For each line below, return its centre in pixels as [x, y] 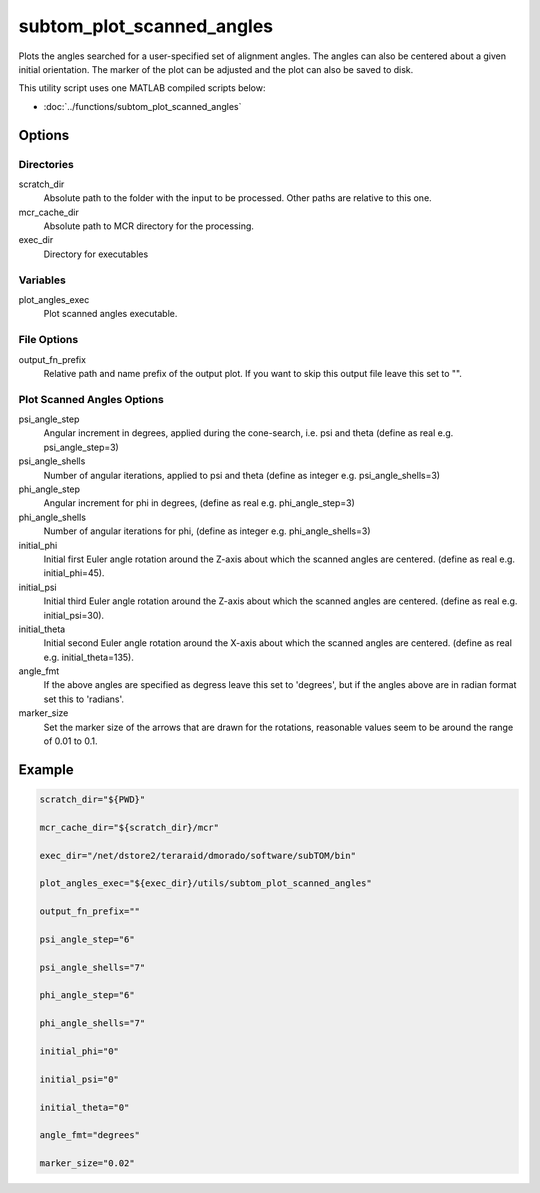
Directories [46, 164]
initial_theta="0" [84, 1107]
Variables [42, 280]
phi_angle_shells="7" [92, 1023]
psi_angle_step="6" [87, 939]
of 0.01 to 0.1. [70, 741]
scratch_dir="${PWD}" [92, 799]
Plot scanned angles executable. [110, 314]
